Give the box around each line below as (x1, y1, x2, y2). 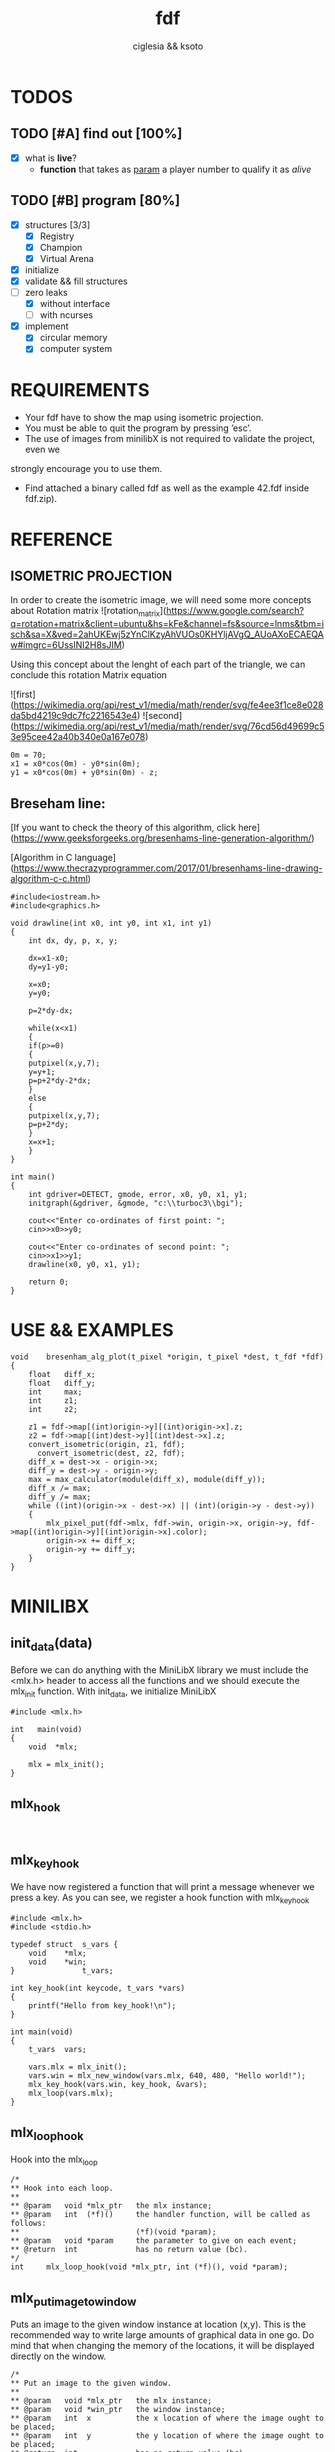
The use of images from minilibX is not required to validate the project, (24, 433, 316, 445)
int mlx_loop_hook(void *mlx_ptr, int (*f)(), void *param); (10, 2262, 288, 2272)
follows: (10, 2218, 47, 2229)
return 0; (28, 1277, 70, 1287)
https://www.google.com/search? (166, 605, 305, 617)
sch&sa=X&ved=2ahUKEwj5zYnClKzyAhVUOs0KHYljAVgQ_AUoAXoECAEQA (10, 628, 325, 641)
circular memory (39, 332, 108, 344)
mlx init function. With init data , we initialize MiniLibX (10, 1685, 217, 1699)
